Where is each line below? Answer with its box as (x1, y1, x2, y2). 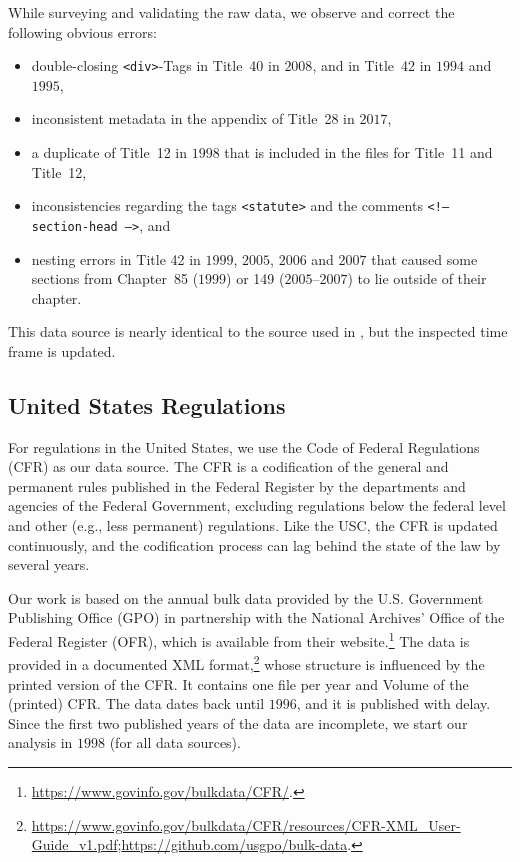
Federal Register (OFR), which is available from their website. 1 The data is (8, 628, 470, 651)
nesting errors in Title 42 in (31, 248, 201, 269)
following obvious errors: (8, 21, 157, 42)
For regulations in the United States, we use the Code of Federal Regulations (8, 436, 480, 457)
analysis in (8, 732, 73, 753)
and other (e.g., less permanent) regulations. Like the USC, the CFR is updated (8, 515, 498, 536)
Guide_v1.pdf (31, 834, 118, 855)
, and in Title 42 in (312, 55, 432, 76)
